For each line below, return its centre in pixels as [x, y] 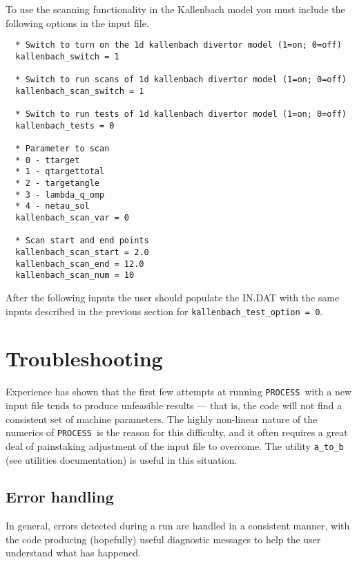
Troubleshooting [84, 358]
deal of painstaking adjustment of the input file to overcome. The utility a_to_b [175, 445]
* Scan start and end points [82, 241]
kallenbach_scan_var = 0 [72, 218]
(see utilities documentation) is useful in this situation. [122, 459]
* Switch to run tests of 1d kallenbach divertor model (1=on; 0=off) [181, 114]
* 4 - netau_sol [52, 206]
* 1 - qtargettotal [60, 172]
